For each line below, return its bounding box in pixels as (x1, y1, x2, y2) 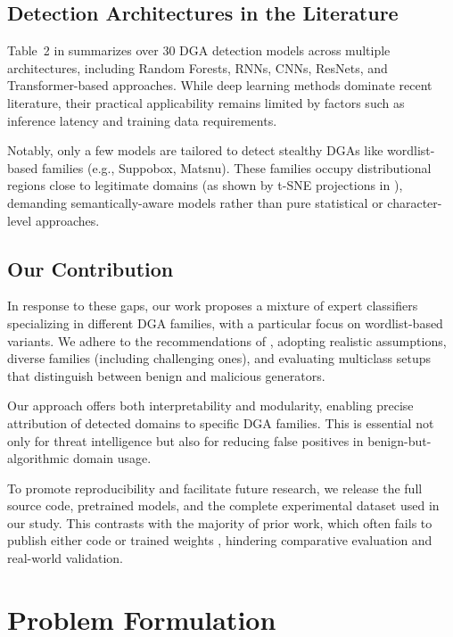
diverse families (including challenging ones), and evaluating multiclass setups (7, 349, 432, 368)
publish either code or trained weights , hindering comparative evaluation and (7, 531, 432, 550)
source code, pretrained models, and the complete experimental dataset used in (7, 496, 440, 515)
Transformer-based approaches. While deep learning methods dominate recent (7, 76, 432, 95)
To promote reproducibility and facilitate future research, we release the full (7, 478, 423, 497)
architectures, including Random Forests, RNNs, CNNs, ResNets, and (7, 58, 388, 77)
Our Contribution (7, 254, 174, 282)
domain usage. (72, 449, 152, 467)
